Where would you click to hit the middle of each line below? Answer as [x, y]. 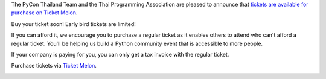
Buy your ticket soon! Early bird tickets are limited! [73, 24]
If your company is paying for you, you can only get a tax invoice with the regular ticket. [120, 54]
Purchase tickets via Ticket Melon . [54, 66]
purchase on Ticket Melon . [44, 13]
